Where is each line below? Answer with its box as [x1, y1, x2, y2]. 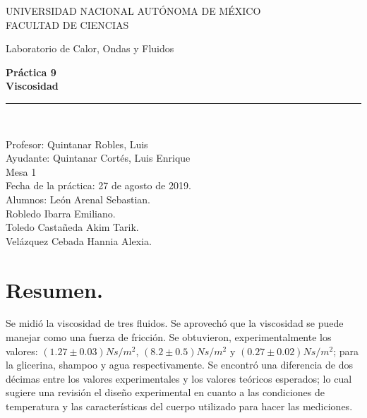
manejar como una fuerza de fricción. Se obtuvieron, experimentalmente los [6, 330, 332, 345]
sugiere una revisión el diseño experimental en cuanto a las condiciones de [6, 385, 325, 400]
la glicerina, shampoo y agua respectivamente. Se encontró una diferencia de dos [6, 357, 353, 372]
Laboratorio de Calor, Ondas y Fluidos [6, 41, 174, 56]
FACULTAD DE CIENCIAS [6, 17, 129, 32]
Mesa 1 [6, 164, 37, 179]
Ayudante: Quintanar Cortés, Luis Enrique [6, 150, 191, 165]
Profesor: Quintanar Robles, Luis [6, 136, 148, 151]
